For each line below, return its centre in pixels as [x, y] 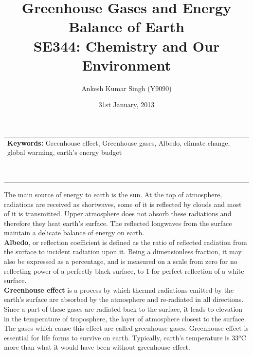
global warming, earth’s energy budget [65, 152]
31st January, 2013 [126, 104]
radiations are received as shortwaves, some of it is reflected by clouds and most [123, 204]
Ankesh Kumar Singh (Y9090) [126, 88]
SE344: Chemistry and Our [126, 46]
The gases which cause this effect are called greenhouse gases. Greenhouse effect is [126, 328]
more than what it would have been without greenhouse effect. [97, 347]
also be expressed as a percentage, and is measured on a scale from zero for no [121, 261]
